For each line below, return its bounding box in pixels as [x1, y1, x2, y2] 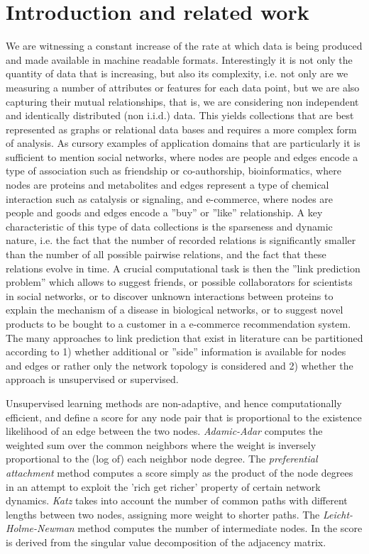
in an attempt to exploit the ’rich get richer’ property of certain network [6, 479, 321, 494]
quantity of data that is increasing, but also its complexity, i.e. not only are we [6, 66, 348, 81]
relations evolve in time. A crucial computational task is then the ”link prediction [6, 260, 360, 275]
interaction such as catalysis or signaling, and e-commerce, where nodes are [6, 191, 334, 206]
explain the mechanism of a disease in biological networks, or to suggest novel [6, 302, 343, 317]
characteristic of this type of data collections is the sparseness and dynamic [6, 218, 333, 233]
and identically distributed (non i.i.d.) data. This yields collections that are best [6, 108, 354, 123]
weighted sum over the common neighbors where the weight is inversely [6, 437, 316, 452]
